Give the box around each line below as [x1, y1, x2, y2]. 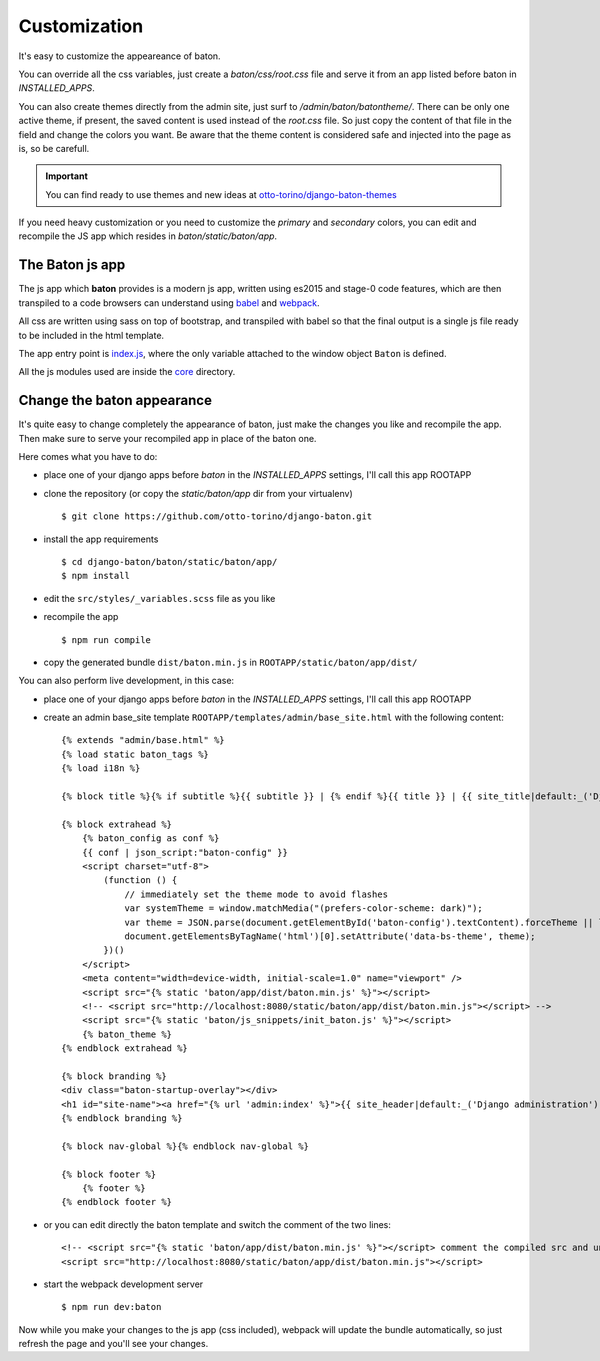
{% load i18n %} [61, 763, 141, 774]
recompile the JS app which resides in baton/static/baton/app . [18, 230, 278, 242]
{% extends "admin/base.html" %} [61, 735, 225, 746]
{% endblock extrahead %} [61, 1043, 189, 1054]
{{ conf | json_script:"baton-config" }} [81, 846, 289, 858]
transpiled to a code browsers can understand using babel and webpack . [18, 296, 320, 309]
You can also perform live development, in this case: [18, 675, 235, 687]
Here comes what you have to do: [18, 451, 158, 462]
